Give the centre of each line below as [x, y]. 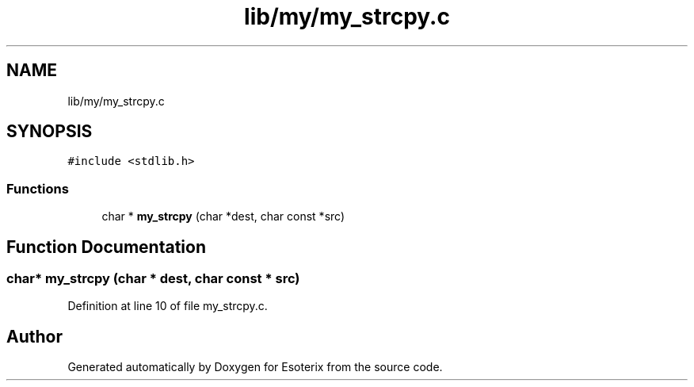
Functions [38, 188]
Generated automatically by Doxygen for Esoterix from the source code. [255, 367]
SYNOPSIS [50, 132]
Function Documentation [106, 247]
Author [34, 336]
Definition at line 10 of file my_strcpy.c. [168, 306]
